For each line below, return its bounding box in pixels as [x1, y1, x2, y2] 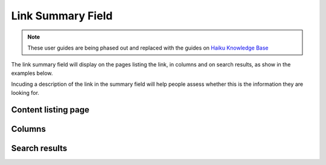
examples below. [11, 70, 53, 77]
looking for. [11, 89, 39, 96]
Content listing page [11, 105, 90, 115]
